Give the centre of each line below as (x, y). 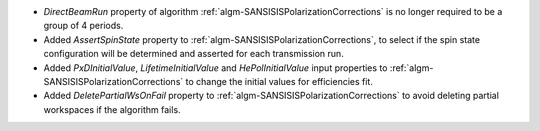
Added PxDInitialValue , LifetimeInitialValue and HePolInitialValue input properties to (215, 67)
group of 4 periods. (83, 26)
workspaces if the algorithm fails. (112, 109)
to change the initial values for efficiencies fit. (279, 81)
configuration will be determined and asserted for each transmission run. (193, 54)
